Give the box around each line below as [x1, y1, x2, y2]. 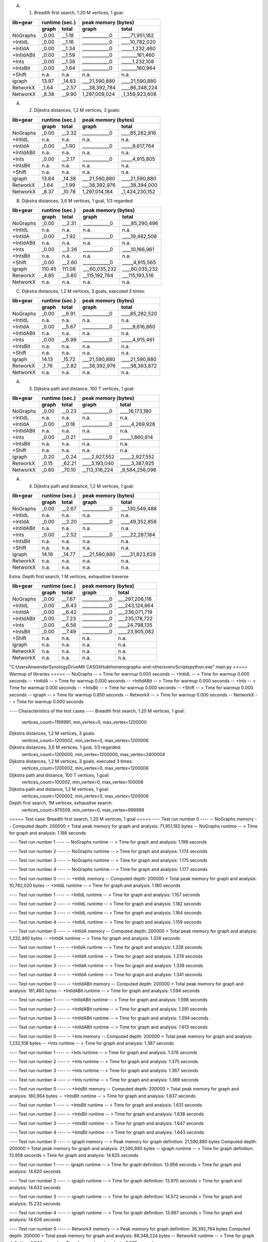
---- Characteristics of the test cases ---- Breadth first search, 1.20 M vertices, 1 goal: [9, 708, 185, 714]
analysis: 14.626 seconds [9, 1217, 61, 1223]
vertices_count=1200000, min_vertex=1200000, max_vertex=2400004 [21, 751, 165, 757]
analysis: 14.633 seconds [9, 1184, 61, 1190]
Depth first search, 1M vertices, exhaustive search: [9, 800, 113, 806]
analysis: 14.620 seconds [9, 1168, 61, 1174]
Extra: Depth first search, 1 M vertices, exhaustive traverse [9, 573, 129, 579]
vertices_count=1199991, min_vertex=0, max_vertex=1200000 [21, 719, 147, 725]
